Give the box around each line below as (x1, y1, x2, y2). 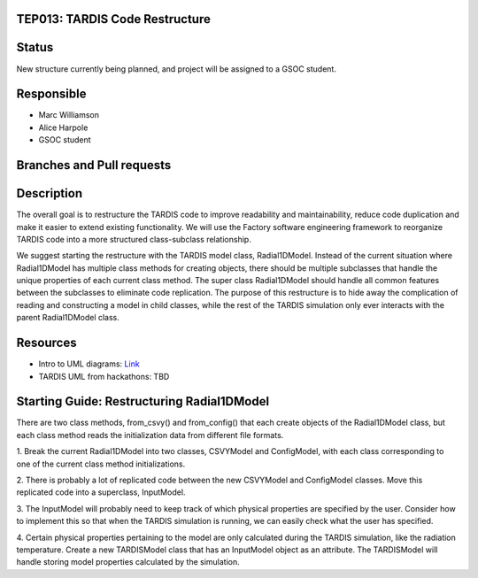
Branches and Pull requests (16, 158, 172, 173)
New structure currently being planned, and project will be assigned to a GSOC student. (16, 63, 336, 74)
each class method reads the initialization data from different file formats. (16, 429, 284, 440)
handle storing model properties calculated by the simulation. (16, 557, 241, 567)
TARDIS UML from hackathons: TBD (38, 371, 170, 381)
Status (16, 40, 54, 55)
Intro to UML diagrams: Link (38, 358, 141, 369)
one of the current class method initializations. (16, 459, 186, 469)
